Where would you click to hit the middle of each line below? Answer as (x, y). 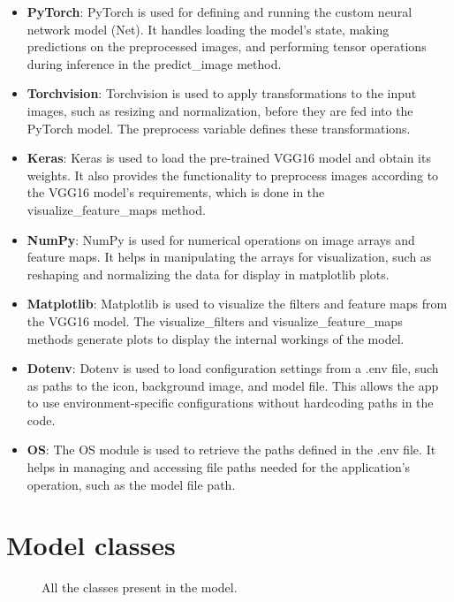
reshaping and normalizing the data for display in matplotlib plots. (208, 274)
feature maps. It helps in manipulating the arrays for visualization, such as (229, 257)
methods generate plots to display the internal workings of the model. (216, 338)
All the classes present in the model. (140, 587)
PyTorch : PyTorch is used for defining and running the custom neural (219, 11)
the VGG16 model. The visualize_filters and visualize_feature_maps (215, 320)
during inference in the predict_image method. (154, 63)
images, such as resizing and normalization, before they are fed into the (220, 110)
